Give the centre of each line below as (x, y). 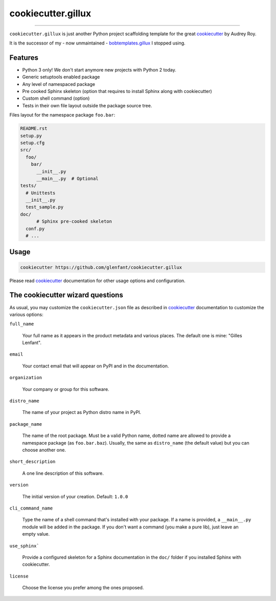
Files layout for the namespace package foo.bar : (62, 115)
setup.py (31, 136)
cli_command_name (31, 508)
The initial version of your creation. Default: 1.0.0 (75, 496)
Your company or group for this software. (66, 389)
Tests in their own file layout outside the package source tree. (87, 105)
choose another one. (44, 450)
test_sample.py (45, 207)
